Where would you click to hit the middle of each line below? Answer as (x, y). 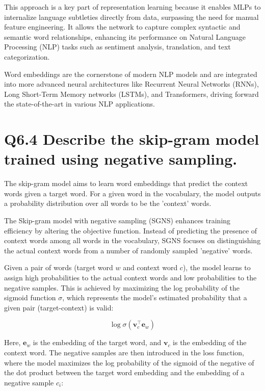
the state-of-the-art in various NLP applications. (79, 104)
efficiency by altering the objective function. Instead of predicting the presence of (131, 230)
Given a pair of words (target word (59, 267)
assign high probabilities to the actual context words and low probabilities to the (130, 277)
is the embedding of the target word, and (97, 342)
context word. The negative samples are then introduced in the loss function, (124, 352)
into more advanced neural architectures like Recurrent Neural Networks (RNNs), (131, 84)
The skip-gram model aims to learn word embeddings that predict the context (126, 183)
